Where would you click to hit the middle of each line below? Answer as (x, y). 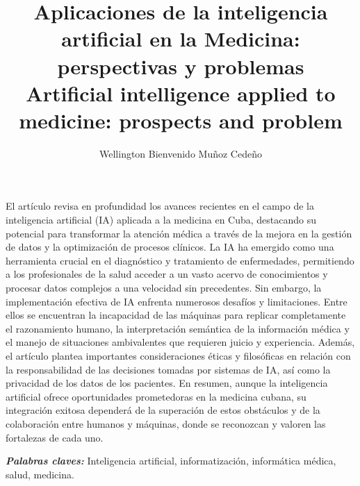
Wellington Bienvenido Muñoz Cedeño (181, 153)
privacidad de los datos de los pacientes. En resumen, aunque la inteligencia (167, 383)
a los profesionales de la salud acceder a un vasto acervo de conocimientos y (167, 274)
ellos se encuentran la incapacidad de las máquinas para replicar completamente (176, 315)
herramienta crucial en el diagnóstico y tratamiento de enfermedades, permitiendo (180, 260)
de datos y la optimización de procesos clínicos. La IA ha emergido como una (170, 247)
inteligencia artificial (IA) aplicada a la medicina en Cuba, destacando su (161, 220)
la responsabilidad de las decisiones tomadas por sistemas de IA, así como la (168, 369)
